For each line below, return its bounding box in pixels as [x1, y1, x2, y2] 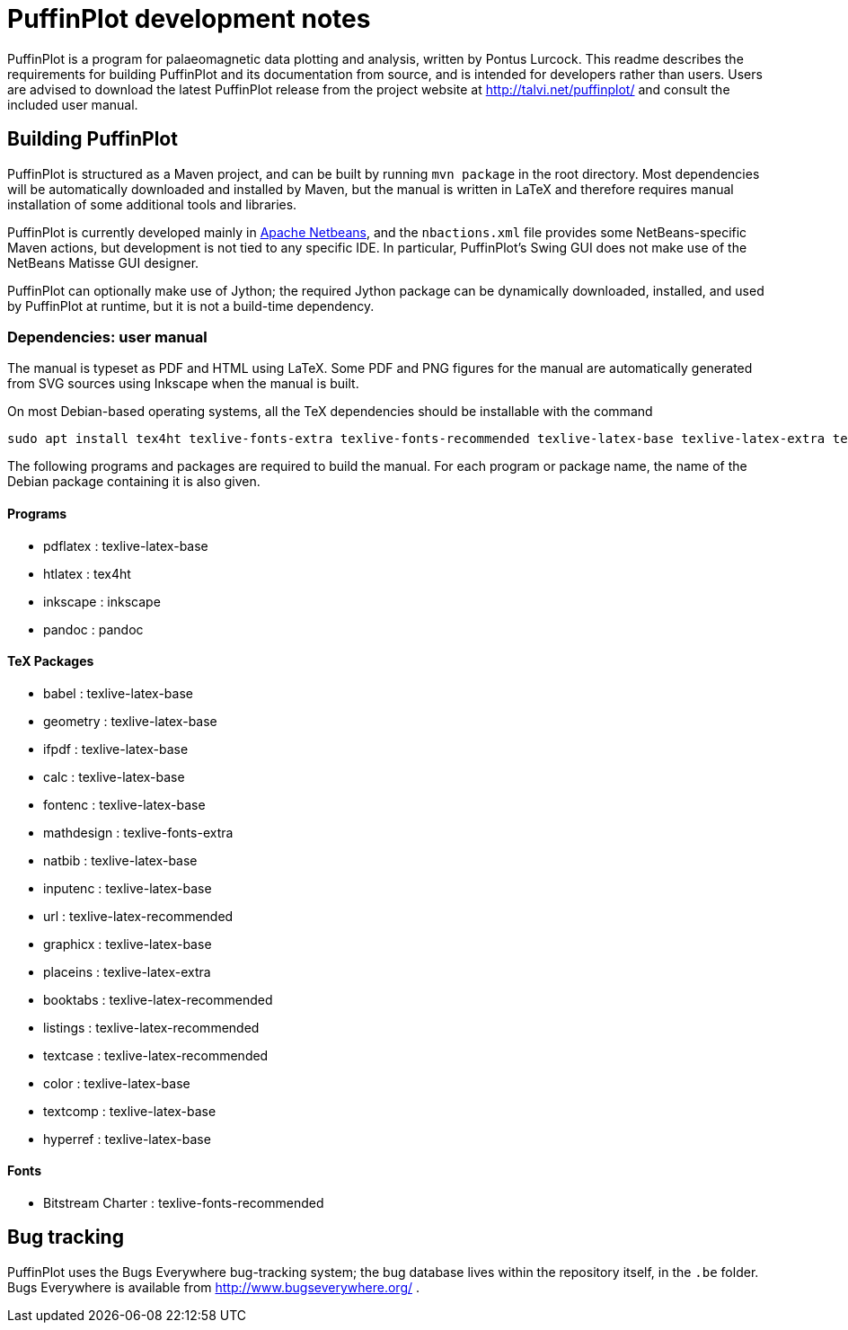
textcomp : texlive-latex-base [43, 1103, 216, 1119]
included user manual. [7, 96, 138, 112]
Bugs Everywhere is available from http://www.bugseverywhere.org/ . [7, 1279, 420, 1295]
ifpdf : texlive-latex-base [43, 740, 189, 757]
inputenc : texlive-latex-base [43, 880, 212, 896]
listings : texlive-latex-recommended [43, 1019, 260, 1035]
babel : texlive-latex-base [43, 685, 193, 701]
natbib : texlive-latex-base [43, 852, 198, 868]
